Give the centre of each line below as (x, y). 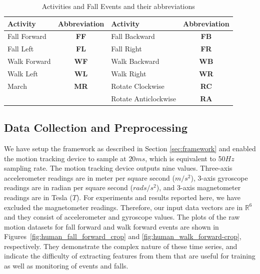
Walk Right (129, 73)
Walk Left (23, 73)
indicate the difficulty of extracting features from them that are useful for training (130, 256)
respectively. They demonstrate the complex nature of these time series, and (121, 246)
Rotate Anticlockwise (143, 98)
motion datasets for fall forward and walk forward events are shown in (111, 226)
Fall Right (126, 49)
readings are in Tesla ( (38, 197)
